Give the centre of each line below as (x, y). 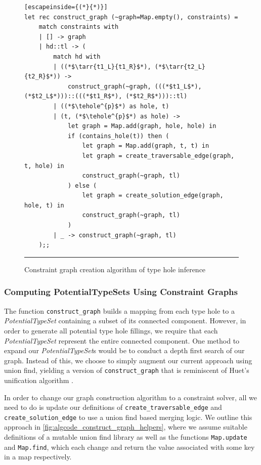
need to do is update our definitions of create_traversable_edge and (113, 407)
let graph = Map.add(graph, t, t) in (146, 146)
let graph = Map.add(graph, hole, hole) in (142, 126)
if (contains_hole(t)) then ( (118, 136)
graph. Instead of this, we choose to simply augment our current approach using (128, 360)
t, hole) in (44, 166)
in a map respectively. (38, 457)
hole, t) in (44, 205)
